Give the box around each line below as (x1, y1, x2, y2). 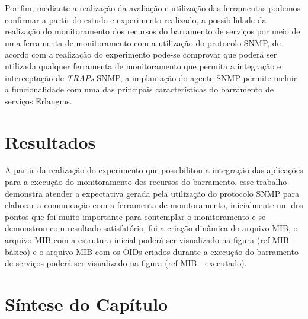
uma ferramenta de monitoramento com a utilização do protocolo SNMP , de (5, 36, 281, 49)
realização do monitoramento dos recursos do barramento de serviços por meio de (5, 25, 300, 37)
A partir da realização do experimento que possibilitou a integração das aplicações (5, 164, 303, 176)
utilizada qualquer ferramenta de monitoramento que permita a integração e (5, 59, 281, 72)
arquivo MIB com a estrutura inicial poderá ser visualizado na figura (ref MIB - (5, 234, 294, 246)
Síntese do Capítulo (5, 292, 168, 315)
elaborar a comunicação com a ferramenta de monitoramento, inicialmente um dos (5, 199, 303, 211)
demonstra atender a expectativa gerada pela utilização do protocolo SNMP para (5, 187, 300, 199)
